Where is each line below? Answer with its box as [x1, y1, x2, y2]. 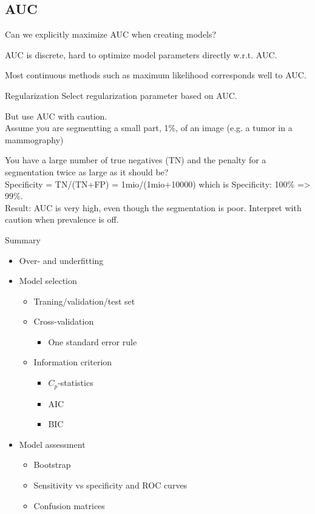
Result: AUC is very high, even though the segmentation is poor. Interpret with [5, 201, 302, 214]
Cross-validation [33, 315, 94, 328]
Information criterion [33, 356, 112, 368]
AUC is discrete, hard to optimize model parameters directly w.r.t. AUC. [5, 48, 277, 61]
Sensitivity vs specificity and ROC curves [33, 478, 188, 491]
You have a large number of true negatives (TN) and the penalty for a [5, 154, 266, 166]
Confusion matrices [33, 499, 105, 512]
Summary [5, 233, 41, 246]
